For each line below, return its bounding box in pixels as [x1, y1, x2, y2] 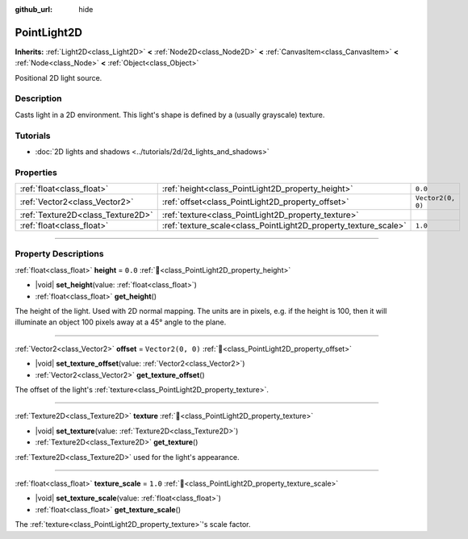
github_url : [15, 5, 52, 14]
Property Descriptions [15, 249, 104, 260]
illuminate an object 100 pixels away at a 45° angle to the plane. [15, 317, 227, 327]
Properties [15, 166, 58, 178]
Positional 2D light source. [15, 73, 102, 82]
